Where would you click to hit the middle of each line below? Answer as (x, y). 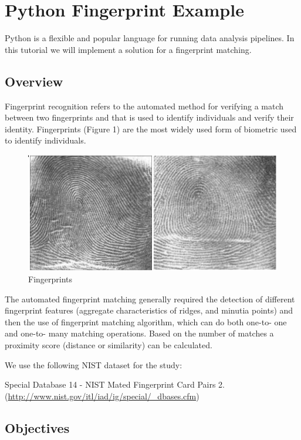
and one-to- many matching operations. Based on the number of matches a (139, 333)
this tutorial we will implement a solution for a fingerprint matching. (128, 49)
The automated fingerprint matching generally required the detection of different (150, 299)
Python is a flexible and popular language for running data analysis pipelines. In (150, 38)
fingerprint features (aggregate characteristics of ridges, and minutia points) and (149, 310)
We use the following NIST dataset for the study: (94, 364)
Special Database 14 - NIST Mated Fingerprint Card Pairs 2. (115, 384)
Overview (34, 81)
